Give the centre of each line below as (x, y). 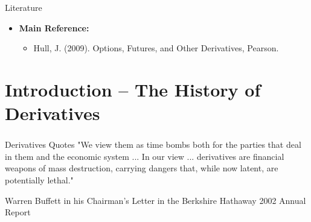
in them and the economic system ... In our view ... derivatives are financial (145, 156)
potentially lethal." (39, 179)
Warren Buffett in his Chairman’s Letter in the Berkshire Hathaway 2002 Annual (155, 200)
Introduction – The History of (133, 89)
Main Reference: (54, 27)
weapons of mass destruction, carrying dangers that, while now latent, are (142, 168)
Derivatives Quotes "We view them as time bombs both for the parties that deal (153, 144)
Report (18, 212)
